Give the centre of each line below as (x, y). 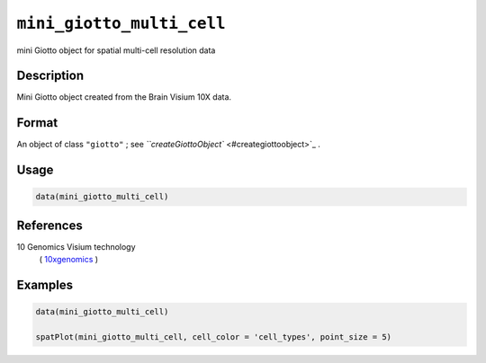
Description (50, 76)
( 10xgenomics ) (69, 260)
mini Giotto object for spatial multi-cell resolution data (116, 50)
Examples (45, 285)
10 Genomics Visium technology (76, 246)
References (49, 225)
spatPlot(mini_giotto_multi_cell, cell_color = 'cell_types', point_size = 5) (213, 337)
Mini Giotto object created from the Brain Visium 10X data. (124, 97)
